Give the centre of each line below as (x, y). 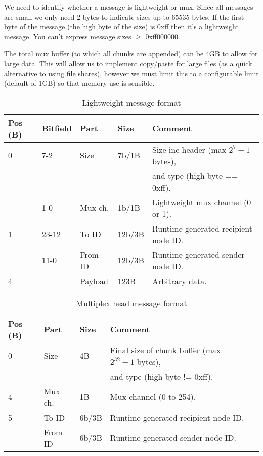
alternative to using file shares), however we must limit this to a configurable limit (131, 73)
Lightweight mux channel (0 (202, 202)
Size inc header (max (189, 149)
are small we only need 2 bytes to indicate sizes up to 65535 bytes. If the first (124, 16)
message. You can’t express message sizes (68, 36)
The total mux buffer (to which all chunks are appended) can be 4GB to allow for (131, 53)
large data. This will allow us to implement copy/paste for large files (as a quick (128, 63)
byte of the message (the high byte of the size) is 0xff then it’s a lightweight (121, 27)
